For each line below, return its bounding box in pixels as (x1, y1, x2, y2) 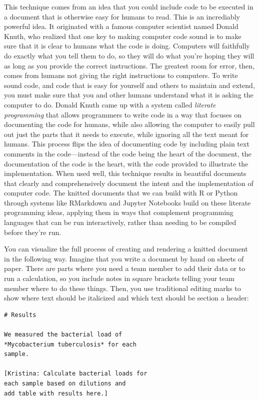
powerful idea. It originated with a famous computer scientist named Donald (4, 21, 238, 31)
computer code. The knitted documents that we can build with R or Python (4, 187, 238, 198)
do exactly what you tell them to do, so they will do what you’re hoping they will (4, 50, 254, 60)
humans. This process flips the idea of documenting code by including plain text (4, 138, 249, 149)
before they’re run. (4, 226, 61, 237)
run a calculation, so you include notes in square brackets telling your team (4, 273, 234, 283)
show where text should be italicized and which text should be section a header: (4, 292, 249, 303)
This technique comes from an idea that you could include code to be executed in (4, 1, 253, 11)
